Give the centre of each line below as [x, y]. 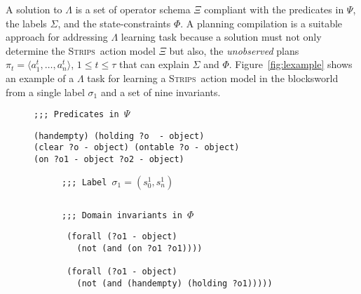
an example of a [40, 78]
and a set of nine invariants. [161, 92]
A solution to [34, 9]
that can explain [154, 64]
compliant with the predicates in [274, 9]
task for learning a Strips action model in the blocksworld [213, 78]
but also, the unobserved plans [234, 50]
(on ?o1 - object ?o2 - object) [109, 160]
